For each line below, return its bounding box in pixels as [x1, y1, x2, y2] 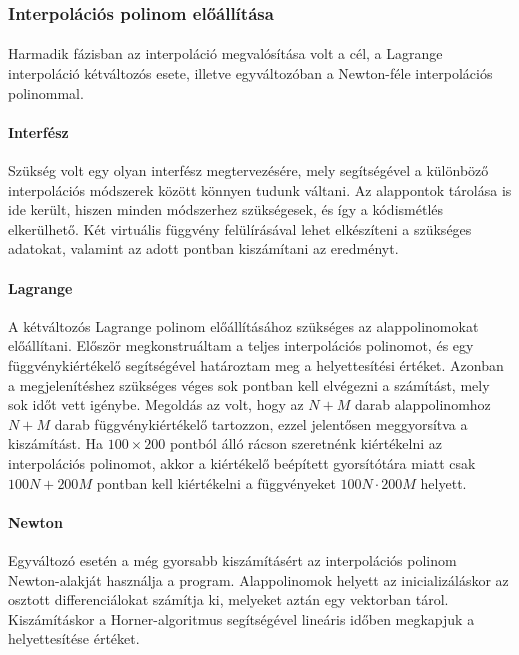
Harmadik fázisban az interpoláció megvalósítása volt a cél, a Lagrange [8, 43, 443, 64]
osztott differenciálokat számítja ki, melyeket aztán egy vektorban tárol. [8, 589, 449, 610]
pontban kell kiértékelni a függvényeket [96, 472, 336, 493]
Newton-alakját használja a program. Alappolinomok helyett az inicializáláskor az [8, 569, 509, 590]
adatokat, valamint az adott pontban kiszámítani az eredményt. [8, 238, 399, 259]
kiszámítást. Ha [8, 433, 104, 454]
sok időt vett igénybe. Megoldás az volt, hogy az [8, 394, 304, 415]
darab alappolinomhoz [354, 394, 491, 415]
